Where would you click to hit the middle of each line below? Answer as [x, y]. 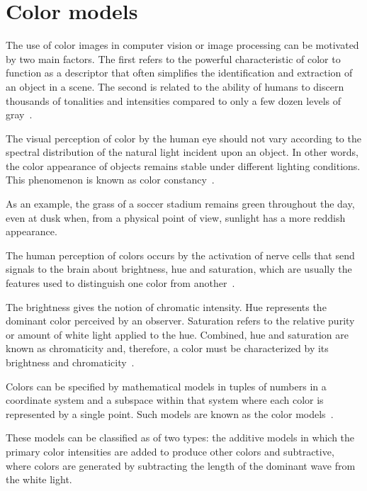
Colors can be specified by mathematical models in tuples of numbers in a [166, 386]
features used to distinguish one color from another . [120, 283]
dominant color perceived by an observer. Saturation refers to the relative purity [180, 321]
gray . [19, 114]
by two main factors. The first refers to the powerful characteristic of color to [173, 58]
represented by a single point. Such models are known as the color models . [170, 413]
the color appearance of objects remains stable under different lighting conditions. [183, 165]
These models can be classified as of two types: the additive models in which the [180, 438]
